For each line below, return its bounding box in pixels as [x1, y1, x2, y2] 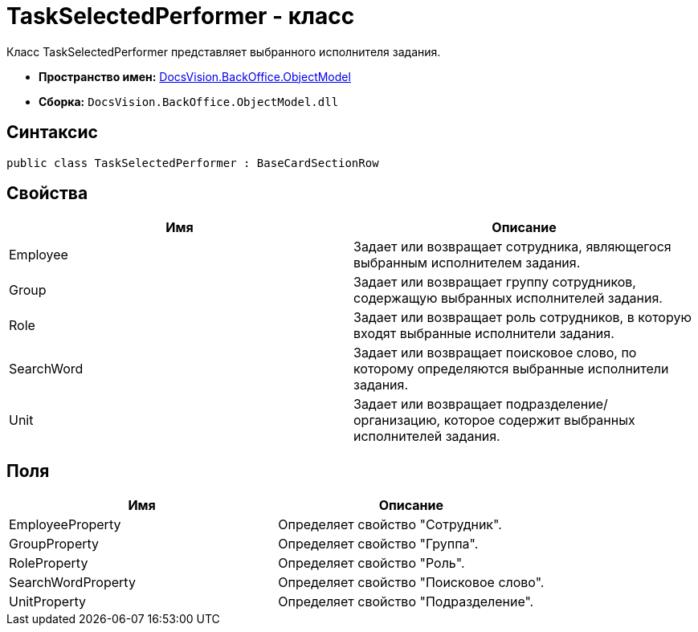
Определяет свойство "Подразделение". [278, 593, 534, 610]
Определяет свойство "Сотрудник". [278, 516, 502, 533]
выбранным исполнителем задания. [353, 255, 581, 271]
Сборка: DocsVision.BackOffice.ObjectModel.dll [39, 94, 339, 108]
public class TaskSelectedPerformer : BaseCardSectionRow [6, 156, 379, 169]
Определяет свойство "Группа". [278, 536, 479, 552]
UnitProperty [9, 593, 86, 610]
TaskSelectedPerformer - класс [6, 2, 355, 30]
